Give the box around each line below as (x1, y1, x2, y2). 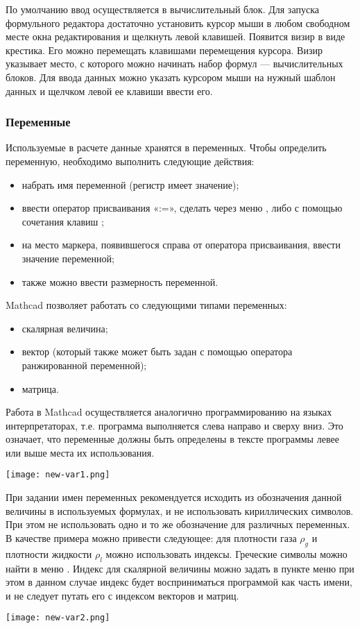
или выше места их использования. (6, 445, 155, 459)
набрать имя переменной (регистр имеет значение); (22, 177, 239, 192)
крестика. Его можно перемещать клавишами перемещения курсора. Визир (6, 42, 323, 57)
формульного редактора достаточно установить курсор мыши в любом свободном (6, 15, 350, 30)
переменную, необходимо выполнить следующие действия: (6, 153, 255, 168)
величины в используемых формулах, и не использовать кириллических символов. (6, 503, 354, 518)
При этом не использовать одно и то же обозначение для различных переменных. (6, 517, 350, 532)
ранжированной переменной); (22, 357, 147, 372)
